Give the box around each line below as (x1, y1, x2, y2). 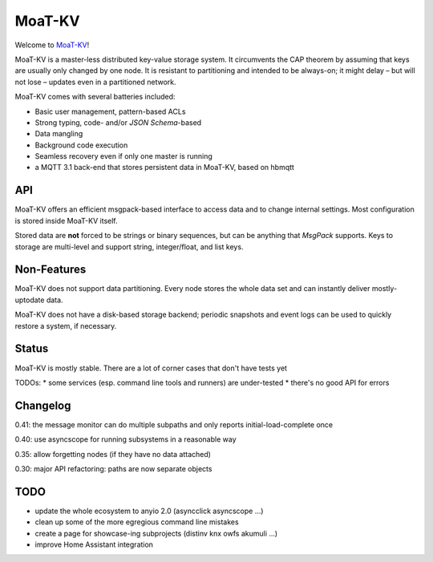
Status (14, 342, 49, 356)
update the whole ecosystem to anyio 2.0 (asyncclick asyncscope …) (34, 506, 264, 516)
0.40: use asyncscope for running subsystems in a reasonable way (14, 435, 237, 444)
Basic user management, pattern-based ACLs (34, 107, 186, 116)
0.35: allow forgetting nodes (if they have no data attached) (14, 449, 212, 459)
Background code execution (34, 140, 128, 150)
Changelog (14, 398, 71, 412)
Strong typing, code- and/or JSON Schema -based (34, 117, 202, 127)
